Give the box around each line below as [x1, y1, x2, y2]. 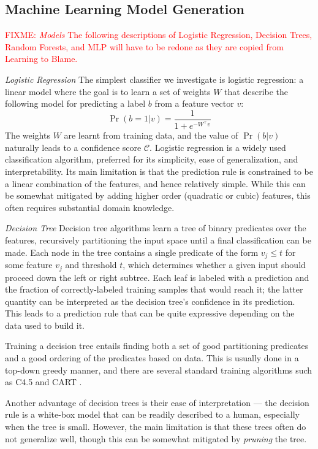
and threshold [65, 258, 117, 271]
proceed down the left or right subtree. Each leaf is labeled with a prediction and [5, 271, 309, 283]
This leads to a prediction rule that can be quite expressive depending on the [5, 307, 295, 320]
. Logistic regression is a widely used [150, 140, 286, 153]
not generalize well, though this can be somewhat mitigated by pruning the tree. [5, 432, 307, 445]
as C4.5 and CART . [5, 375, 82, 388]
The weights [5, 129, 50, 142]
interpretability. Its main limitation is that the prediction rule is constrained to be [5, 165, 313, 178]
